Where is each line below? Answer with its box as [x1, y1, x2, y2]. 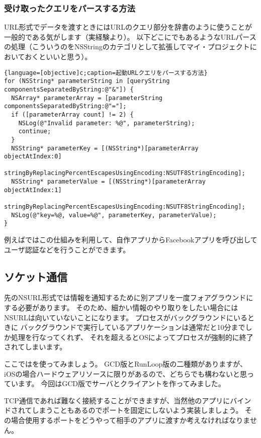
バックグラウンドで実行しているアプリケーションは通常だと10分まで [20, 322, 245, 332]
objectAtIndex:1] [4, 186, 62, 194]
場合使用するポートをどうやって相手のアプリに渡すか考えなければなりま [11, 414, 250, 425]
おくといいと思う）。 [25, 51, 92, 61]
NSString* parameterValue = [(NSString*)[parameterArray [11, 178, 206, 186]
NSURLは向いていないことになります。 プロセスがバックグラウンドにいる [4, 312, 248, 322]
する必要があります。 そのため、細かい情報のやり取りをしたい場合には [4, 302, 238, 313]
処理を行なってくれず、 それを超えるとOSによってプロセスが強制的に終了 [11, 331, 253, 342]
